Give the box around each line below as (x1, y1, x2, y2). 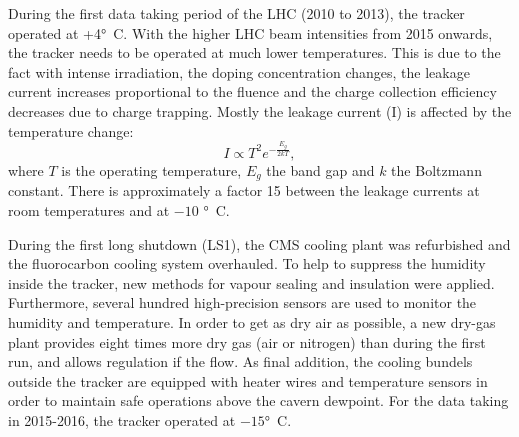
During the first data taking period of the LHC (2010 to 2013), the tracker (8, 3, 465, 23)
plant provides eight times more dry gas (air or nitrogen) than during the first (8, 331, 486, 352)
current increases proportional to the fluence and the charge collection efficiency (8, 81, 497, 102)
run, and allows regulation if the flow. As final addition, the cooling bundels (8, 351, 473, 372)
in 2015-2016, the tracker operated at (8, 409, 236, 430)
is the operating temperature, (61, 159, 242, 180)
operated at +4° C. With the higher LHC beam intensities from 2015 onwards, (8, 22, 493, 43)
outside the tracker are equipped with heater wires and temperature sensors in (8, 370, 488, 391)
